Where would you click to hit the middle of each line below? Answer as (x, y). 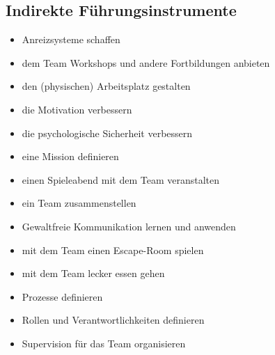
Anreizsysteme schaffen (71, 39)
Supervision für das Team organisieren (104, 343)
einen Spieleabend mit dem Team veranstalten (121, 179)
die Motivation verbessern (77, 109)
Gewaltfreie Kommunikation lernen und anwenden (129, 226)
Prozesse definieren (62, 296)
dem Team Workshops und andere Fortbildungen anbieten (146, 62)
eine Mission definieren (70, 156)
